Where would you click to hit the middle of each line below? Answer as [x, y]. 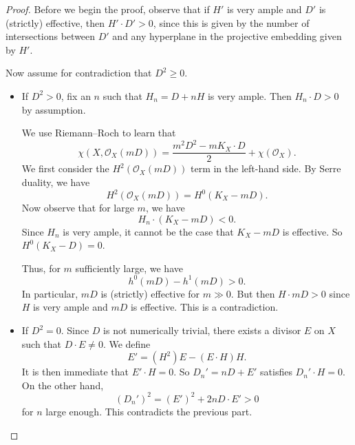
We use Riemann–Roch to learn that [99, 133]
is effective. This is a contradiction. [204, 307]
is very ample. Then [249, 95]
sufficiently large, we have [129, 268]
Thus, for [41, 268]
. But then [253, 293]
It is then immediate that [75, 372]
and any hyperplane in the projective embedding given [227, 36]
